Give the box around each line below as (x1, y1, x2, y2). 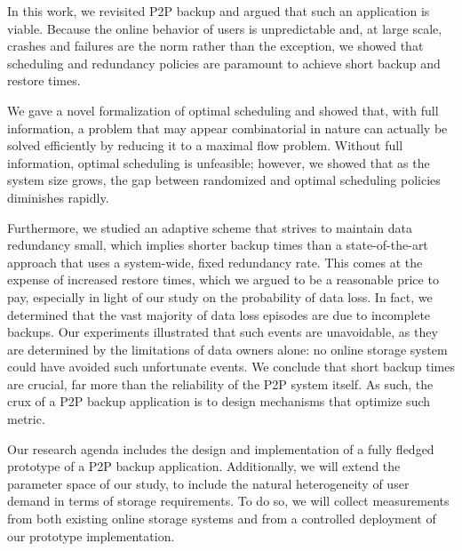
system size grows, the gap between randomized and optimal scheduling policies (7, 171, 441, 189)
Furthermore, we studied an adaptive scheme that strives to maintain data (7, 218, 413, 236)
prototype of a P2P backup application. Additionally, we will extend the (7, 457, 401, 475)
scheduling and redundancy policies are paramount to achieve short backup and (7, 53, 441, 72)
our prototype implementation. (7, 526, 175, 545)
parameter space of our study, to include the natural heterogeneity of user (7, 474, 410, 492)
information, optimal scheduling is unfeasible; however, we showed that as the (7, 153, 430, 172)
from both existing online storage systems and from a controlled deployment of (7, 509, 436, 528)
